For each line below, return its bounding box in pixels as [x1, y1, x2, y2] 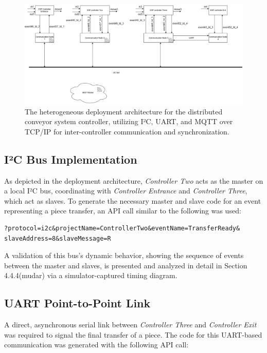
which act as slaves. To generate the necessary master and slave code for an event [4, 195, 261, 206]
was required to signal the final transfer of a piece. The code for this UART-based [4, 329, 262, 340]
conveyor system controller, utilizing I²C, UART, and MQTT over [25, 116, 233, 127]
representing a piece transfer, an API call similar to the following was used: [4, 205, 241, 216]
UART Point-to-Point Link [4, 295, 151, 311]
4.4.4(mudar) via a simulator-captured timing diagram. [4, 270, 177, 281]
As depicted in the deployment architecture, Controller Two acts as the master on [4, 175, 263, 186]
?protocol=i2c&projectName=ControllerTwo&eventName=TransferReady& [4, 224, 240, 232]
